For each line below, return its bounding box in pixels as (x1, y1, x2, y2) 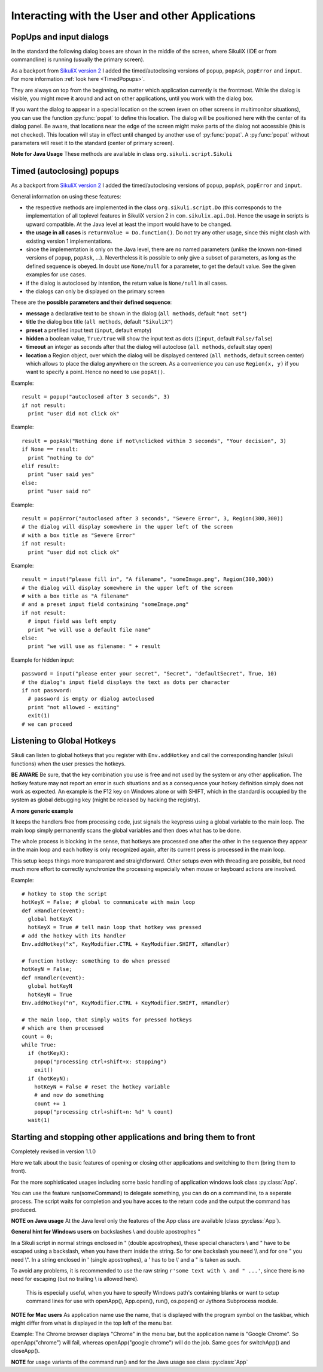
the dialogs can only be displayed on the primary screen (26, 288, 164, 295)
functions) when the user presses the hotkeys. (11, 760, 126, 767)
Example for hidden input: (11, 656, 75, 664)
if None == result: (22, 446, 79, 453)
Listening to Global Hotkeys (11, 736, 116, 746)
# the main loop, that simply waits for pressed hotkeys (22, 1016, 193, 1023)
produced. (11, 1206, 37, 1213)
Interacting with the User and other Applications (11, 9, 256, 22)
